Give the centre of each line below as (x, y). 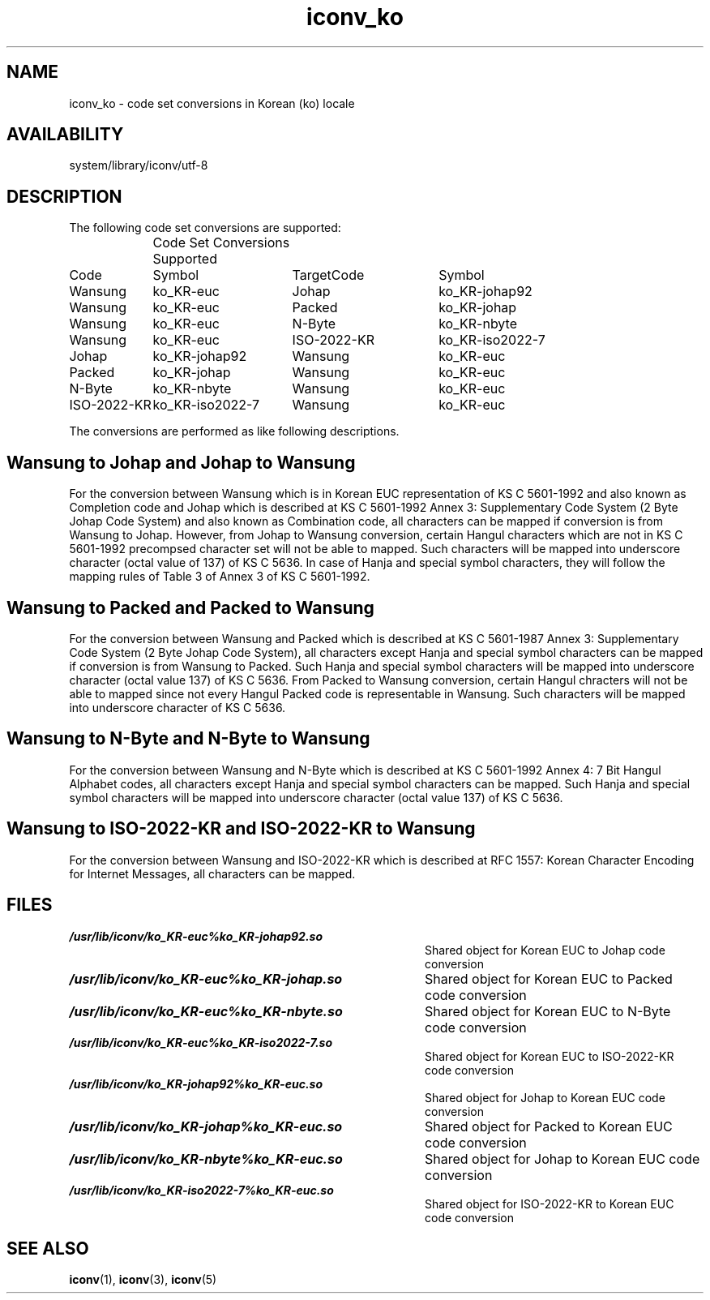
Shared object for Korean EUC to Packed (548, 978)
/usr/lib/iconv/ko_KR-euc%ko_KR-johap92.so (196, 936)
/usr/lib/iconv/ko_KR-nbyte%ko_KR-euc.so (206, 1158)
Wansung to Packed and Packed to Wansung (190, 607)
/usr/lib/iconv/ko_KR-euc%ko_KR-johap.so (206, 978)
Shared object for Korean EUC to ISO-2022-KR (550, 1056)
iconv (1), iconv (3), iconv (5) (143, 1280)
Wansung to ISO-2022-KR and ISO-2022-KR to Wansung (241, 829)
